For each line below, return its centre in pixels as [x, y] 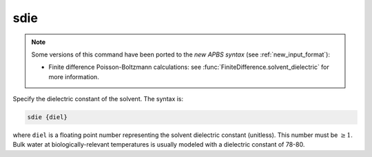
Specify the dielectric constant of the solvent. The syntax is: [98, 99]
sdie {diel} [48, 117]
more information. [74, 76]
